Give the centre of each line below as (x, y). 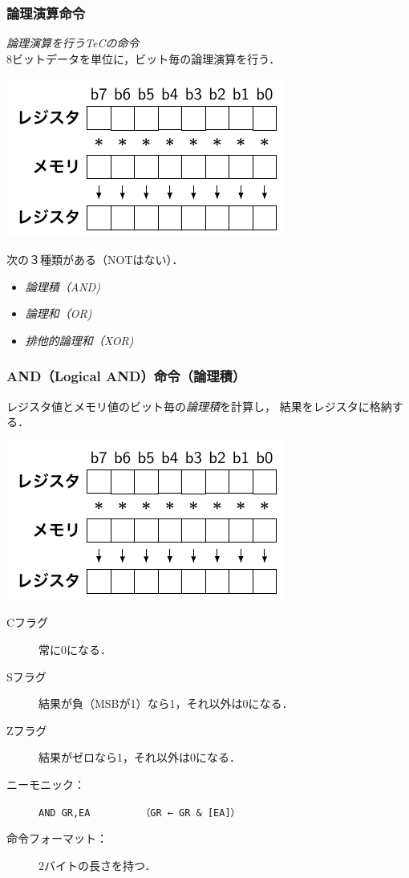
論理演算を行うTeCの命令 (73, 43)
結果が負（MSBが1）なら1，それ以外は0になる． (166, 703)
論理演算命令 (46, 12)
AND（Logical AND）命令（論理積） (126, 376)
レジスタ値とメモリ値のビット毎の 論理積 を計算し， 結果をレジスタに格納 (199, 406)
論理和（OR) (59, 313)
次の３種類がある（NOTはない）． (95, 259)
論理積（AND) (63, 286)
